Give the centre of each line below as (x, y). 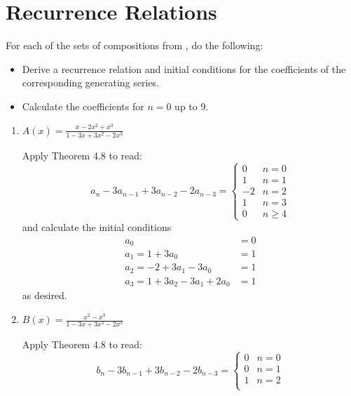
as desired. (44, 295)
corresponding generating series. (91, 82)
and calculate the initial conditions (97, 226)
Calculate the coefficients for (83, 106)
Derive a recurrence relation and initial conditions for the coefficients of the (184, 68)
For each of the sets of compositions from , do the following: (135, 45)
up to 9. (192, 106)
